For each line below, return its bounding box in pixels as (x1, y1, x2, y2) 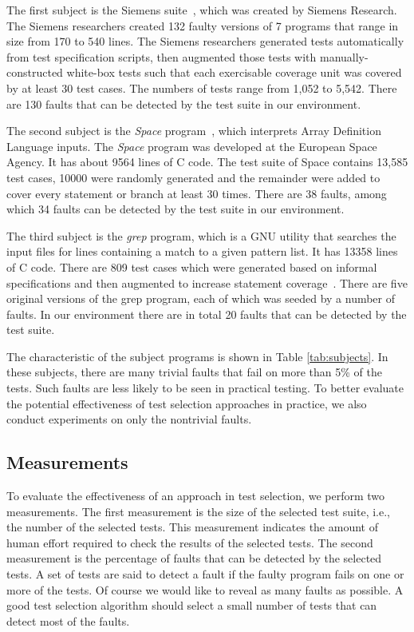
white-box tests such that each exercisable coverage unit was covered (66, 64, 402, 81)
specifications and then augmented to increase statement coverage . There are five (6, 274, 408, 291)
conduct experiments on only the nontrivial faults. (6, 411, 252, 427)
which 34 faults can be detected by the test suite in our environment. (6, 201, 345, 217)
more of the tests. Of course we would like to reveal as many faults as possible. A (6, 581, 404, 598)
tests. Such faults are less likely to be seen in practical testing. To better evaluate (6, 380, 404, 396)
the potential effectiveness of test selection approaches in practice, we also (6, 395, 367, 411)
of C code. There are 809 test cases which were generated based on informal (6, 258, 377, 275)
